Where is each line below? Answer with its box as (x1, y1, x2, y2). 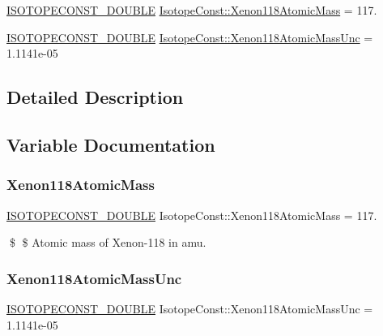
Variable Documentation (6, 131, 215, 157)
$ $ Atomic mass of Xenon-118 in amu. (9, 234, 206, 251)
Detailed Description (6, 84, 184, 110)
